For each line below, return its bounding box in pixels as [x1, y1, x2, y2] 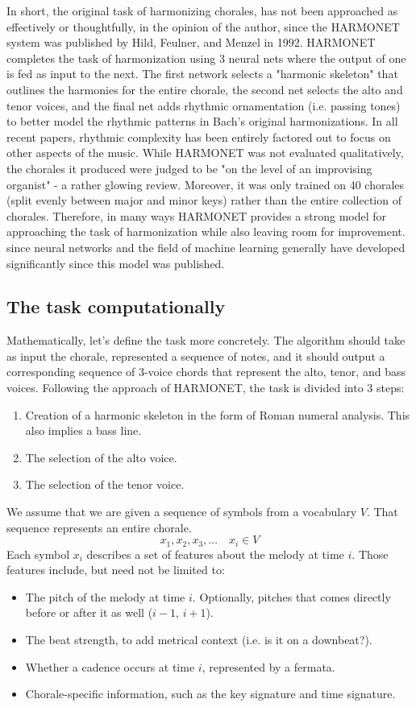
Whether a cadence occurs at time [25, 658, 195, 675]
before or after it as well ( [25, 604, 153, 621]
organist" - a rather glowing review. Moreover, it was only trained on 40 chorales [6, 176, 405, 192]
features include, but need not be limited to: [6, 561, 225, 578]
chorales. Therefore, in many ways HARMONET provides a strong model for [6, 207, 387, 224]
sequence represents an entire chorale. [6, 519, 192, 535]
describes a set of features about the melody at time [86, 545, 344, 562]
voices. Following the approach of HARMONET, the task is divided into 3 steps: [6, 379, 405, 396]
